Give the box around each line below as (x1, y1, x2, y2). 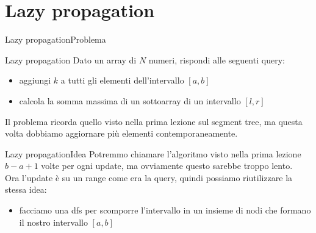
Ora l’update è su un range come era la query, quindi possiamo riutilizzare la (5, 171, 293, 184)
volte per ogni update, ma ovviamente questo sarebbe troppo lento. (41, 159, 293, 172)
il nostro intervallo (19, 215, 88, 228)
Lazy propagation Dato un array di (5, 53, 137, 66)
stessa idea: (5, 183, 47, 196)
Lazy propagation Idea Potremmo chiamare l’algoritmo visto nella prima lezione (5, 147, 301, 160)
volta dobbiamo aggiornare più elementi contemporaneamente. (5, 127, 238, 140)
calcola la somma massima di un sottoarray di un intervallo (19, 94, 241, 107)
